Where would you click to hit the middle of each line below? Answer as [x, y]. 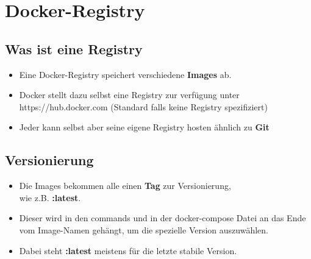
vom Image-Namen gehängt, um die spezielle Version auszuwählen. [144, 229]
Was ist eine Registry [74, 48]
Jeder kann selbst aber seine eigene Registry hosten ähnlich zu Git [144, 127]
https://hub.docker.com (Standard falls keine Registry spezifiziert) [143, 106]
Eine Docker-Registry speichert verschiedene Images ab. [125, 74]
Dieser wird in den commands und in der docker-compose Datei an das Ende [163, 218]
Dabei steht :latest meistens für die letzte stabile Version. [128, 250]
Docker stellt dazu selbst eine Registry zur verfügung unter [129, 95]
